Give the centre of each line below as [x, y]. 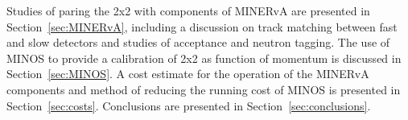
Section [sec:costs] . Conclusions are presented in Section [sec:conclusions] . [189, 105]
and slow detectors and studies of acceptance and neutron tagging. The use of [198, 42]
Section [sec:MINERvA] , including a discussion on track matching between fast [202, 26]
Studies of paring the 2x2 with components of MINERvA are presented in [188, 10]
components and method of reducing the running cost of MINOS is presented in [204, 89]
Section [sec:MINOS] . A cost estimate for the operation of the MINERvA [188, 74]
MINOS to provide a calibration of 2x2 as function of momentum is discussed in [204, 58]
